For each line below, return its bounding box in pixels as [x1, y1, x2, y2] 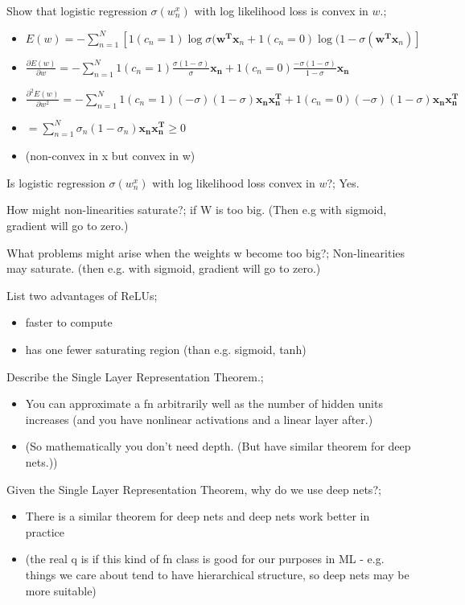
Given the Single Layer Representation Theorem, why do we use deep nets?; [6, 480, 381, 497]
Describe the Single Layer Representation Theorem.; [6, 368, 264, 385]
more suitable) [25, 582, 97, 599]
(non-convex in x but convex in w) [25, 147, 195, 164]
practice [25, 523, 65, 540]
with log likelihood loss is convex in [194, 2, 368, 19]
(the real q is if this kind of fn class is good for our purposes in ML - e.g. [25, 550, 385, 567]
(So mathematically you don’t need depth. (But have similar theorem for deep [25, 438, 411, 455]
